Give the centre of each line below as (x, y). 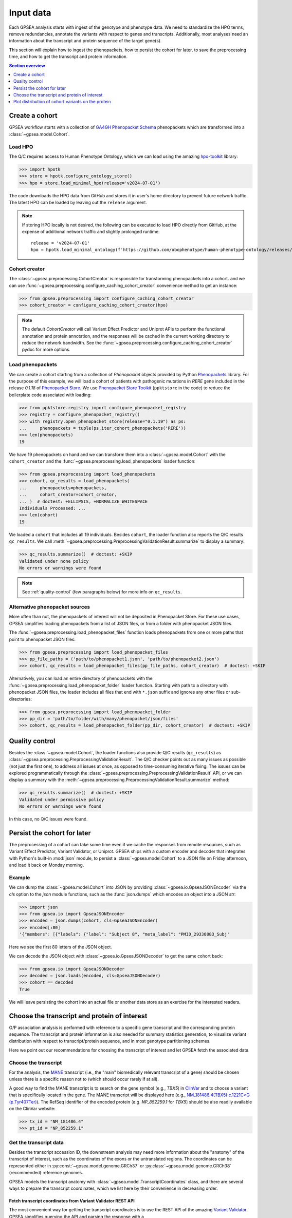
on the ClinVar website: (32, 1108)
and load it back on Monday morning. (46, 865)
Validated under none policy (54, 561)
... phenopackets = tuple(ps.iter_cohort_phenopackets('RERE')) (103, 428)
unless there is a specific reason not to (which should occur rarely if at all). (84, 1079)
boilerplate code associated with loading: (50, 395)
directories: (20, 699)
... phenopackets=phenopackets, (63, 488)
